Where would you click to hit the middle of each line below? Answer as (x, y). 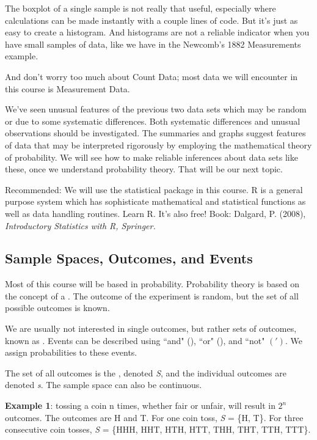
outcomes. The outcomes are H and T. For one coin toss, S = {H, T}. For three (154, 417)
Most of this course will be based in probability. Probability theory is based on (152, 284)
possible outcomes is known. (57, 308)
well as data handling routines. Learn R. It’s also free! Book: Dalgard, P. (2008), (155, 213)
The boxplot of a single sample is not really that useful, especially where (140, 8)
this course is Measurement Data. (67, 88)
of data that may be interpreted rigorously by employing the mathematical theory (158, 145)
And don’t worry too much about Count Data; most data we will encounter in (151, 76)
